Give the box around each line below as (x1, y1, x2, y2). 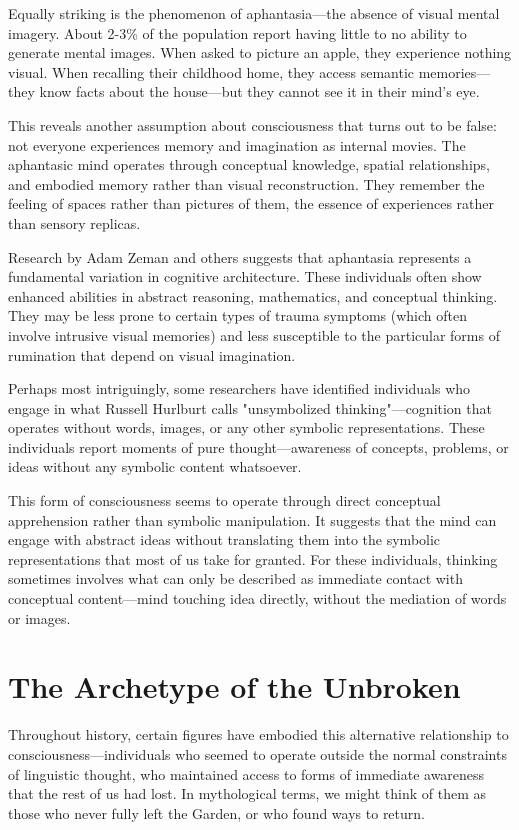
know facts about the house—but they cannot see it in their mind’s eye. (39, 81, 480, 102)
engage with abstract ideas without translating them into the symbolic (8, 529, 441, 550)
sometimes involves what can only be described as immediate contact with (8, 568, 463, 589)
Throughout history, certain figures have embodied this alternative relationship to (8, 724, 509, 745)
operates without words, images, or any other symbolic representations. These (8, 417, 485, 438)
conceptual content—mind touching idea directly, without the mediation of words (8, 588, 507, 609)
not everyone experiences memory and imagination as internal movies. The (8, 134, 466, 155)
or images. (8, 607, 71, 628)
